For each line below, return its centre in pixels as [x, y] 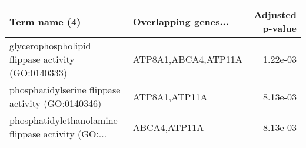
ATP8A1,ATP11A [170, 96]
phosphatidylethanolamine [64, 120]
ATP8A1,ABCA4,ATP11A [187, 59]
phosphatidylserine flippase [65, 90]
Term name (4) [45, 21]
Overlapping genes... [181, 21]
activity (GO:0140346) [56, 103]
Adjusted [275, 14]
